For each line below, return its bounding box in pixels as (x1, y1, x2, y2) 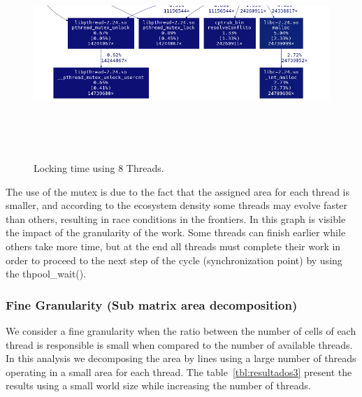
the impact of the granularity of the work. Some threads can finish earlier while (6, 225, 346, 240)
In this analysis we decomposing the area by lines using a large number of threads (6, 351, 356, 366)
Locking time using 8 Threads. (34, 160, 164, 175)
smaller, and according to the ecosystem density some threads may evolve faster (6, 198, 348, 212)
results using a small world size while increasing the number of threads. (6, 378, 311, 393)
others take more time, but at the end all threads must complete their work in (6, 238, 341, 253)
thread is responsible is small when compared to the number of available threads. (6, 337, 353, 352)
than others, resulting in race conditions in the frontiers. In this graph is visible (6, 211, 346, 226)
